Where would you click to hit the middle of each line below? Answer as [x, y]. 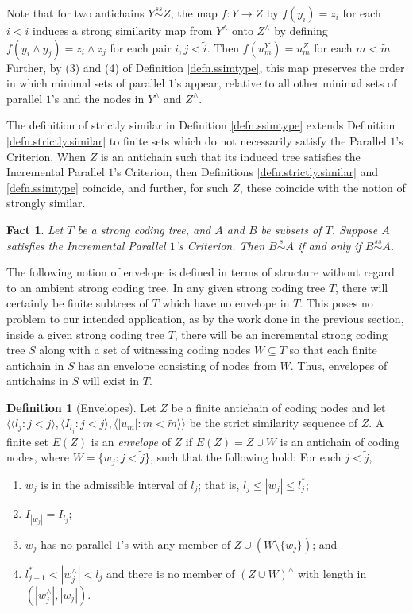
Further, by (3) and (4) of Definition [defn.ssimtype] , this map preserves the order [206, 67]
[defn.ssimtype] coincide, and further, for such [118, 187]
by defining [301, 30]
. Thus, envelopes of [339, 365]
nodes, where [38, 457]
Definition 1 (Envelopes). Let [81, 407]
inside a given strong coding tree [85, 334]
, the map [194, 13]
